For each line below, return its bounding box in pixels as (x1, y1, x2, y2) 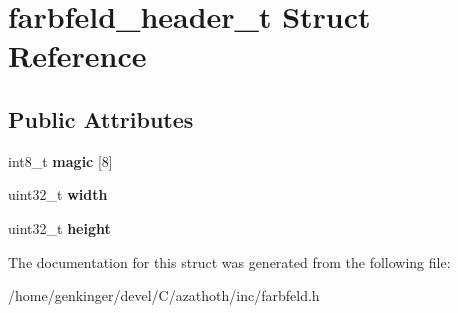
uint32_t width (8, 184, 108, 205)
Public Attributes (8, 103, 194, 134)
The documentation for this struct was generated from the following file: (8, 251, 451, 272)
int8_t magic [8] (8, 150, 113, 171)
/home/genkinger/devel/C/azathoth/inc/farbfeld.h (8, 285, 320, 306)
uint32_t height (8, 217, 111, 238)
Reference (8, 35, 147, 76)
